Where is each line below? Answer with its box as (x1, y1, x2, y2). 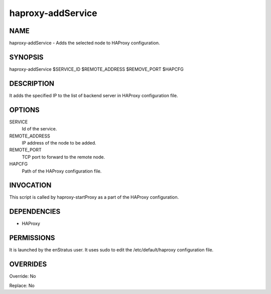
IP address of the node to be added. (22, 139, 96, 145)
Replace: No (9, 282, 35, 288)
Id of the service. (22, 126, 57, 132)
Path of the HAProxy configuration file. (22, 168, 102, 174)
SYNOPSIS (9, 53, 44, 61)
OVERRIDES (9, 260, 47, 268)
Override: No (9, 273, 36, 279)
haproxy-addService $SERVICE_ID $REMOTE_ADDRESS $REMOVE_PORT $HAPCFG (9, 66, 184, 72)
